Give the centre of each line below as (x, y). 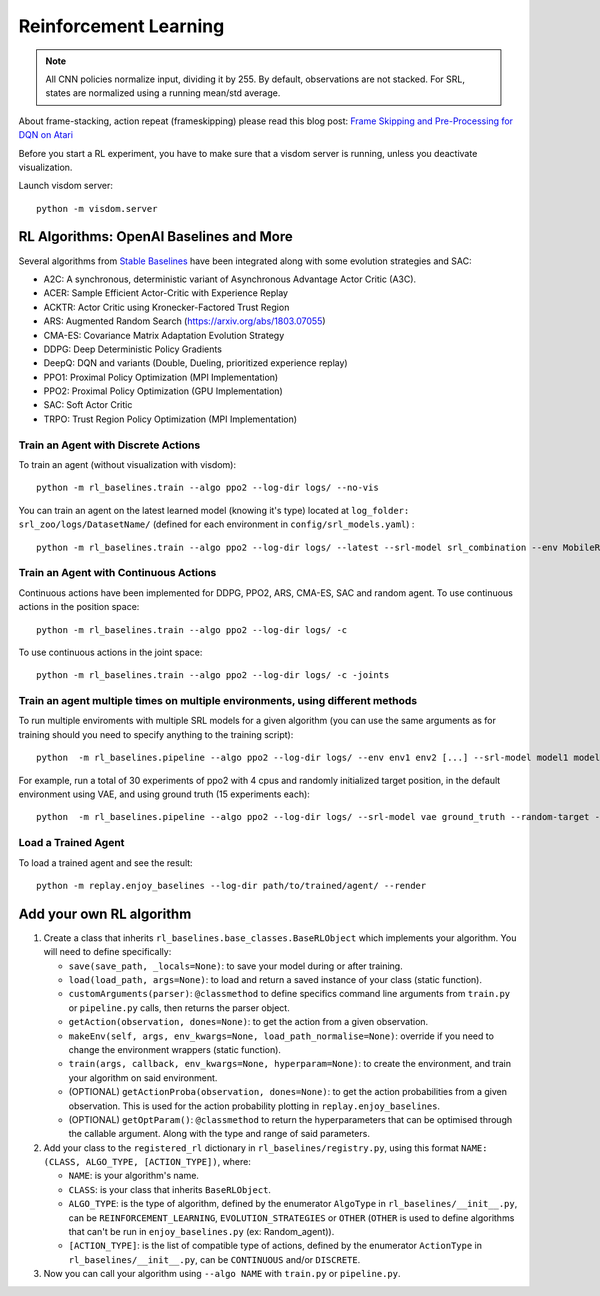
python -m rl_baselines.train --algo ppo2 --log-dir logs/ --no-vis (207, 488)
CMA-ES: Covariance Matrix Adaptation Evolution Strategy (164, 335)
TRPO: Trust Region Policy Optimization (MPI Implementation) (170, 419)
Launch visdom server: (66, 186)
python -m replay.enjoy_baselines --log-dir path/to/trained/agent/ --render (231, 885)
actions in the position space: (79, 607)
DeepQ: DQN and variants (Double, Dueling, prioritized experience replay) (196, 363)
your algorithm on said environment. (143, 1077)
